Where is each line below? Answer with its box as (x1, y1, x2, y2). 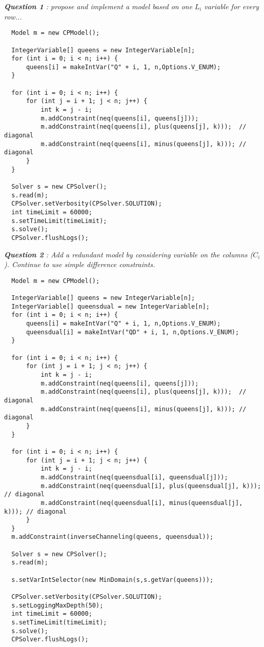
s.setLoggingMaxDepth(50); (11, 601, 104, 609)
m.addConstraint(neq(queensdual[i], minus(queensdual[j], (40, 499, 243, 507)
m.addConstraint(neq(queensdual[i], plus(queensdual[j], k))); (40, 482, 261, 490)
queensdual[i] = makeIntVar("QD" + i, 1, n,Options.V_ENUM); (26, 328, 239, 336)
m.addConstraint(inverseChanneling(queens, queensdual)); (11, 533, 214, 541)
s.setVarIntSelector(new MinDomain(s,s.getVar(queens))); (11, 576, 214, 583)
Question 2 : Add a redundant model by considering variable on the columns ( (4, 249, 253, 259)
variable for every (204, 1, 259, 11)
